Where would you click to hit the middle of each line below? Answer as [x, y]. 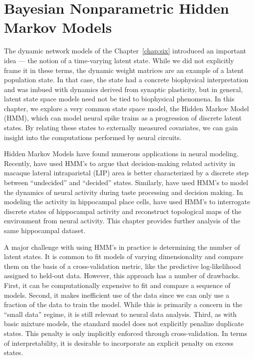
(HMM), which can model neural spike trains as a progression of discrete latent [123, 118]
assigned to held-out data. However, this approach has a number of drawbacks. [122, 275]
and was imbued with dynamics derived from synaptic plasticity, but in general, [124, 89]
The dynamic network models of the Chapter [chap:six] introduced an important [125, 51]
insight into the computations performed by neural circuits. [93, 137]
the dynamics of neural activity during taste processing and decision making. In [124, 192]
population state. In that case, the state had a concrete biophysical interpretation [126, 80]
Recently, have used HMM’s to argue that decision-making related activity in [120, 163]
